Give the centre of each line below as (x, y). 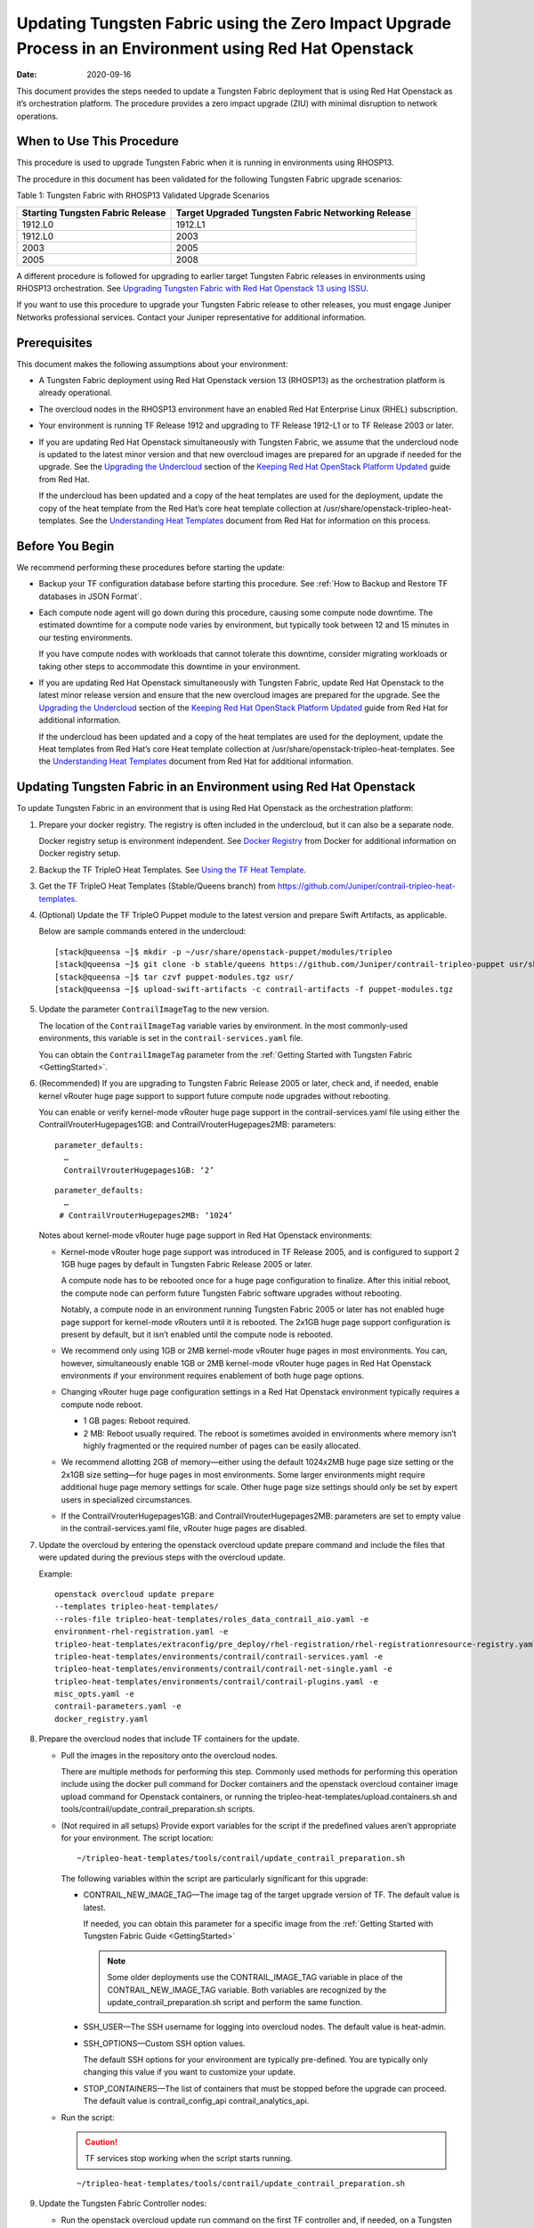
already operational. (76, 393)
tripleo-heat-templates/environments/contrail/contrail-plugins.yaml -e (216, 1681)
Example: (56, 1574)
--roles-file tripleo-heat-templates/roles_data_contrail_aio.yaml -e (212, 1619)
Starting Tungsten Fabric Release (94, 212)
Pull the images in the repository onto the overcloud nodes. (169, 1755)
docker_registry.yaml (101, 1719)
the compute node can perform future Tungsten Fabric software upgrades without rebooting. (231, 1293)
